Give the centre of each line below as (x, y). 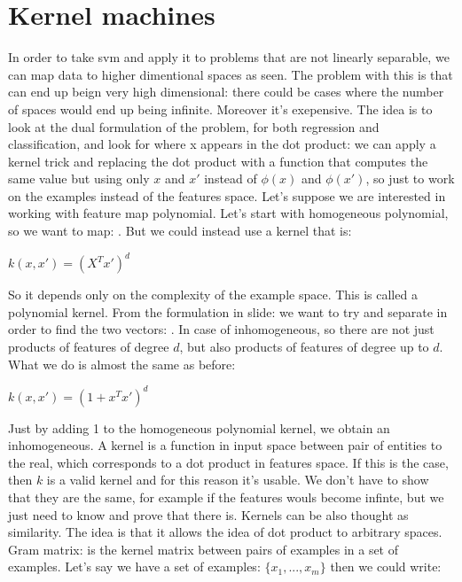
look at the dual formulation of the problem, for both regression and (194, 126)
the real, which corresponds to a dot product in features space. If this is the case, (228, 462)
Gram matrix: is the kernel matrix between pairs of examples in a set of (204, 549)
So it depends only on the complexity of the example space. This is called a (213, 295)
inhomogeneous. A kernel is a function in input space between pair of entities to (225, 445)
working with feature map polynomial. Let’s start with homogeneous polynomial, (228, 213)
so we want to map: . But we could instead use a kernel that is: (180, 231)
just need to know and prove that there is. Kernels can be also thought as (208, 514)
